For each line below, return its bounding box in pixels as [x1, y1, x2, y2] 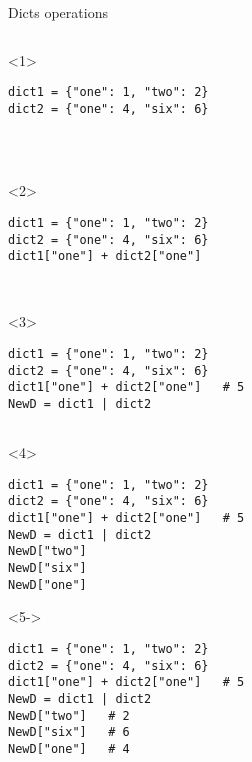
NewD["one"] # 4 [8, 741, 130, 756]
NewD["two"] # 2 [8, 708, 130, 723]
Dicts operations [8, 2, 108, 22]
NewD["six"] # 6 [8, 725, 130, 740]
